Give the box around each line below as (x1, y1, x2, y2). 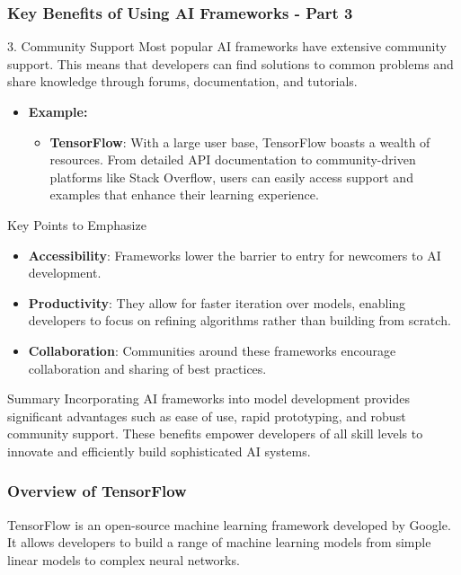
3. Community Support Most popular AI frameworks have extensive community (7, 37, 447, 56)
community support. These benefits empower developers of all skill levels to (7, 424, 423, 443)
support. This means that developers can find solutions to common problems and (7, 54, 454, 73)
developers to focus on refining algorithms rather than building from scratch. (28, 311, 451, 330)
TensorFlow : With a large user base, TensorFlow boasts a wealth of (49, 132, 430, 151)
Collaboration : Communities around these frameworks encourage (28, 341, 396, 359)
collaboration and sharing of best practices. (28, 358, 267, 377)
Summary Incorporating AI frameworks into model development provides (7, 389, 411, 408)
